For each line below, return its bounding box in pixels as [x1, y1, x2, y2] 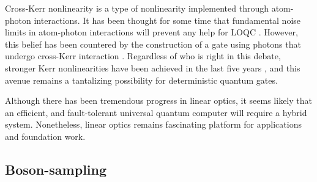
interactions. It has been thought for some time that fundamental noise [34, 13, 301, 26]
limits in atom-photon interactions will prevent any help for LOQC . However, [5, 26, 298, 38]
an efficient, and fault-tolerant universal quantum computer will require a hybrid [5, 106, 307, 118]
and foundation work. [5, 129, 86, 142]
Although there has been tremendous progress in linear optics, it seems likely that [5, 94, 312, 107]
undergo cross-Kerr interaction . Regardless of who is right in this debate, [5, 49, 281, 62]
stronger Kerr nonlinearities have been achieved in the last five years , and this [5, 61, 300, 74]
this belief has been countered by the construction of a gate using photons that [5, 37, 301, 50]
